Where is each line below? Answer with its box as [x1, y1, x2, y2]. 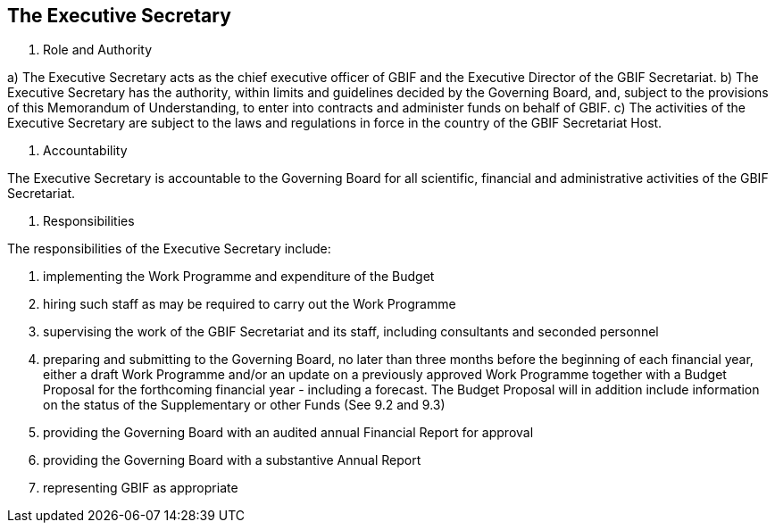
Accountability [43, 143, 128, 159]
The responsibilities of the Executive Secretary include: [7, 241, 331, 257]
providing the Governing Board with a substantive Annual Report [43, 452, 421, 468]
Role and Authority [43, 42, 153, 58]
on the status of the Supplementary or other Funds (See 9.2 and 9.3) [43, 397, 446, 413]
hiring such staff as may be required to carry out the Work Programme [43, 296, 456, 312]
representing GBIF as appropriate [43, 480, 238, 496]
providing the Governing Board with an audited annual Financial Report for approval [43, 425, 534, 441]
